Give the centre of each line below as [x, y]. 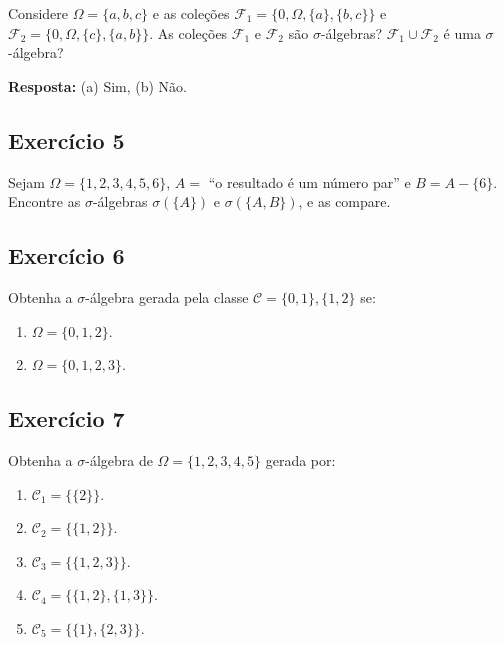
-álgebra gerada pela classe [167, 296]
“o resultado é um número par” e [309, 181]
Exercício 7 [66, 418]
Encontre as [44, 201]
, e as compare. [344, 201]
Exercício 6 [66, 255]
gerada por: [300, 459]
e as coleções [191, 13]
